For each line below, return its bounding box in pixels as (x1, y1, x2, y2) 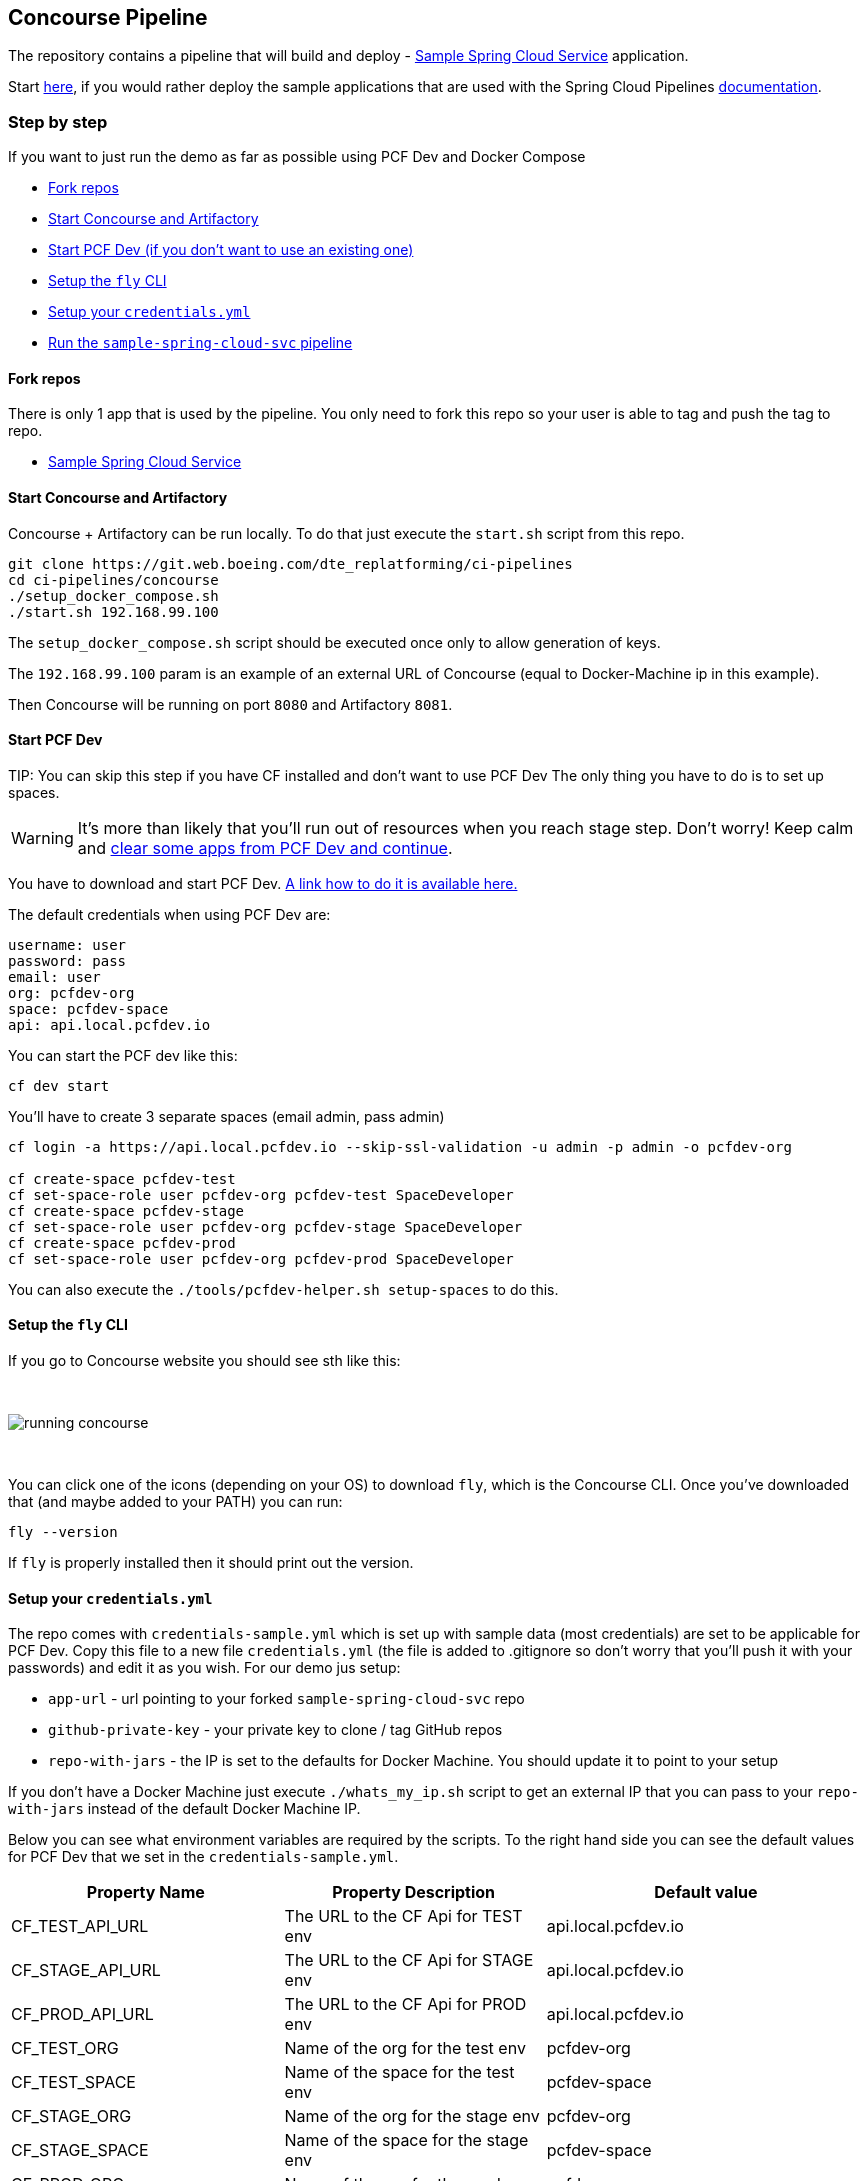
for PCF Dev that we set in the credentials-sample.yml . (8, 1848, 399, 1866)
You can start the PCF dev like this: (8, 1046, 238, 1064)
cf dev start (8, 1077, 110, 1094)
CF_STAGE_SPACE (11, 2140, 149, 2161)
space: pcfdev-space (8, 1000, 169, 1017)
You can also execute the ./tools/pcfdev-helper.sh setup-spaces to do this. (8, 1280, 559, 1298)
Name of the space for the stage (284, 2130, 529, 2151)
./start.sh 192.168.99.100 (8, 603, 219, 620)
